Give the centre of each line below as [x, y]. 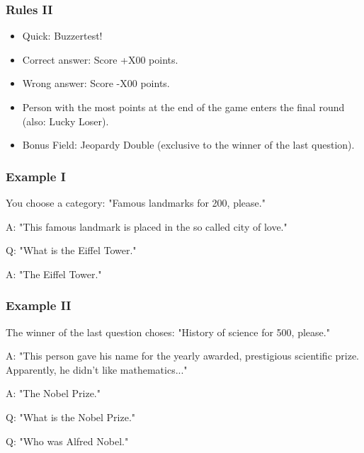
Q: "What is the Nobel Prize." [71, 417]
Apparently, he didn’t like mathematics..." [97, 369]
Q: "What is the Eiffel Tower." [71, 250]
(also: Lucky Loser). [66, 121]
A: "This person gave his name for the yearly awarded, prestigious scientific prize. [183, 356]
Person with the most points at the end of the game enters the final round [183, 107]
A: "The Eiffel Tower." [54, 274]
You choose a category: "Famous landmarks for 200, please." [136, 202]
